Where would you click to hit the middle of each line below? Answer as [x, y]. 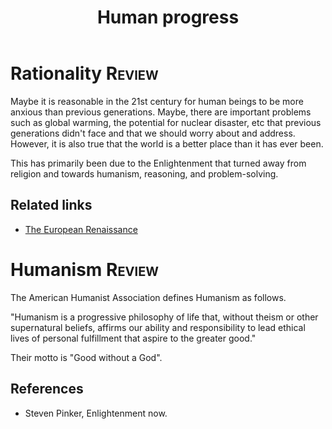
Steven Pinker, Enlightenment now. [96, 413]
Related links [51, 205]
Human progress [168, 17]
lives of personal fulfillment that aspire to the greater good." [133, 338]
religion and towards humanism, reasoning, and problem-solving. [144, 173]
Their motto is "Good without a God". [86, 357]
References [47, 389]
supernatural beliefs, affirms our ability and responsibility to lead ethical [158, 327]
